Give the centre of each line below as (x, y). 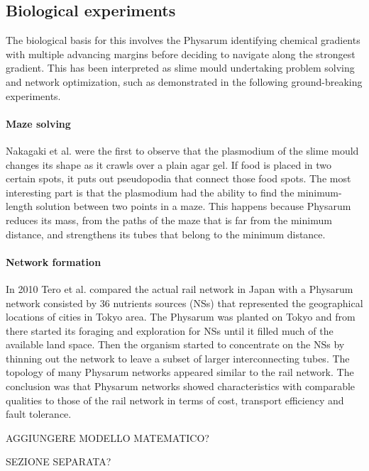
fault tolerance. (39, 414)
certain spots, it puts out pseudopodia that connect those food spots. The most (178, 178)
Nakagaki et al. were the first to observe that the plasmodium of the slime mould (182, 150)
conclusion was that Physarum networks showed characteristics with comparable (181, 386)
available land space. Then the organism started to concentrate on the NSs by (175, 344)
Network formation (54, 261)
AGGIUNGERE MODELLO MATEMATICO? (108, 437)
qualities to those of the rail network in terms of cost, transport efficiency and (175, 400)
